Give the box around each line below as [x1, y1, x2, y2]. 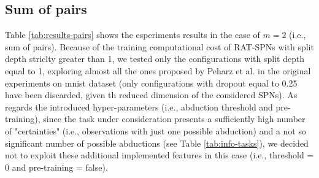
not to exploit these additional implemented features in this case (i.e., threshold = [5, 149, 314, 161]
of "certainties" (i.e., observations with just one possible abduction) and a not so [5, 124, 306, 137]
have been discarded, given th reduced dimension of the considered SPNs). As [5, 88, 298, 101]
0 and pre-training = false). [5, 160, 108, 173]
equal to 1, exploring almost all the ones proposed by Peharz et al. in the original [5, 64, 311, 77]
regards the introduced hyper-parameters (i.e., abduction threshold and [5, 100, 273, 113]
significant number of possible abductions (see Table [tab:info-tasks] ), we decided [5, 136, 309, 149]
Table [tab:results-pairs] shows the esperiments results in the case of [5, 28, 260, 41]
